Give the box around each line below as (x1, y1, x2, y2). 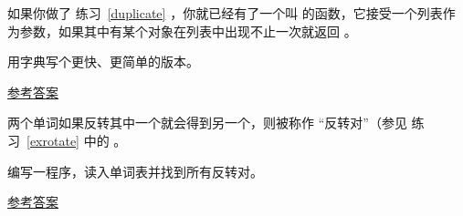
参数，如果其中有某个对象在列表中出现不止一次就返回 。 (19, 21, 357, 40)
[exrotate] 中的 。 (26, 130, 127, 149)
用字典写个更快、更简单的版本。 (7, 52, 199, 71)
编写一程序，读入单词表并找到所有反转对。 (7, 161, 263, 180)
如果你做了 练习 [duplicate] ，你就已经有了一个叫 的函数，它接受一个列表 (7, 4, 443, 22)
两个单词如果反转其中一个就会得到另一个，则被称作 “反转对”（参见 (7, 113, 407, 132)
